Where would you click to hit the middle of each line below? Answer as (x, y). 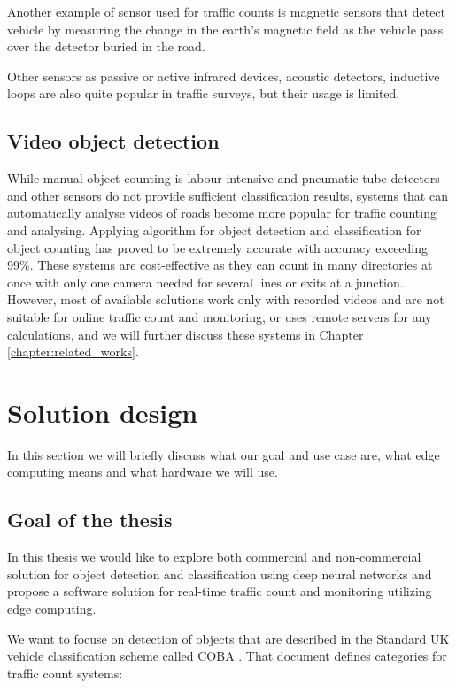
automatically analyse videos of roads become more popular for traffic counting (222, 213)
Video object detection (113, 141)
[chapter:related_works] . (73, 352)
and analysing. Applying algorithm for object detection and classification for (214, 229)
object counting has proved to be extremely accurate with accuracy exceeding (218, 247)
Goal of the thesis (90, 520)
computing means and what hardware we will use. (143, 472)
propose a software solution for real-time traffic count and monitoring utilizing (220, 591)
